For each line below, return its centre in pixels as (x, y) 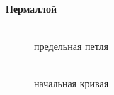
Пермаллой (32, 8)
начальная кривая (72, 83)
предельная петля (71, 46)
